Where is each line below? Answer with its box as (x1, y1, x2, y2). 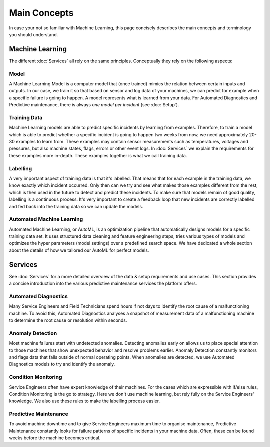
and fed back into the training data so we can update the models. (9, 203, 143, 209)
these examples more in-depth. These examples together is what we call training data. (9, 152, 187, 158)
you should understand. (9, 31, 58, 37)
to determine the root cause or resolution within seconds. (9, 317, 127, 323)
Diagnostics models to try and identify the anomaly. (9, 361, 115, 367)
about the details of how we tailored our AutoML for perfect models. (9, 247, 149, 253)
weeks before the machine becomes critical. (9, 435, 101, 441)
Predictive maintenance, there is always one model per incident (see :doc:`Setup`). (9, 102, 179, 108)
